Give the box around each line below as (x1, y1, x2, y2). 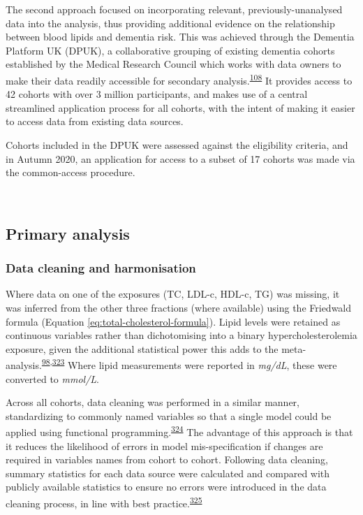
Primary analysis (6, 222, 130, 244)
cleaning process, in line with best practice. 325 (6, 494, 202, 510)
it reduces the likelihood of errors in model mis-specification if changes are (6, 438, 323, 453)
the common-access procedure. (6, 165, 135, 180)
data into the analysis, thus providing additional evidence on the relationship (6, 15, 335, 30)
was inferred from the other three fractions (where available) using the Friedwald (6, 300, 352, 314)
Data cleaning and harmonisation (6, 259, 196, 277)
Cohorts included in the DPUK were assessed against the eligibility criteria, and (6, 138, 348, 152)
